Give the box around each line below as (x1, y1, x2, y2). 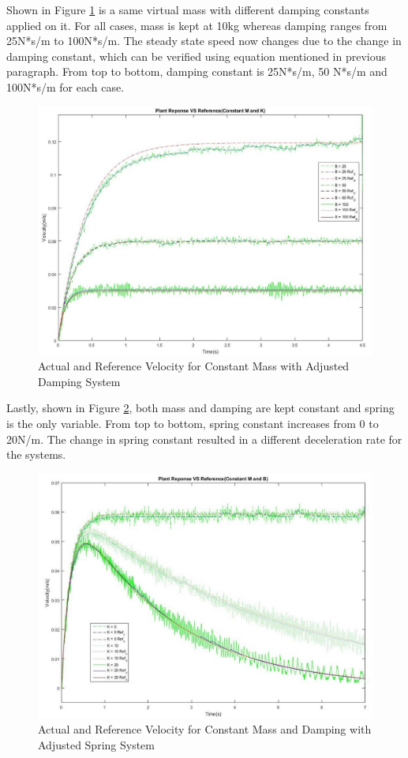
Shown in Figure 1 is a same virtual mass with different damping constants (6, 2, 369, 17)
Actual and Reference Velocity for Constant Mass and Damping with (38, 721, 372, 737)
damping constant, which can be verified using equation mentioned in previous (6, 47, 387, 64)
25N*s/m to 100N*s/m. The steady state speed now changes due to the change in (6, 32, 402, 49)
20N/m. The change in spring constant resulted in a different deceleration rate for (6, 430, 402, 447)
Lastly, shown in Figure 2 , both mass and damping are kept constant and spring (6, 400, 395, 416)
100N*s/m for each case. (6, 78, 125, 95)
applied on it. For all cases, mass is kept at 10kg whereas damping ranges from (6, 17, 387, 33)
